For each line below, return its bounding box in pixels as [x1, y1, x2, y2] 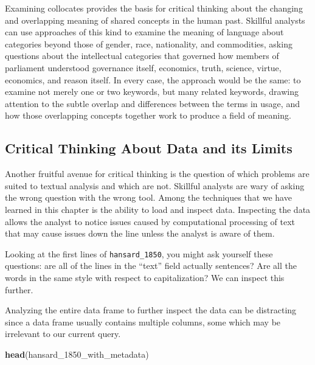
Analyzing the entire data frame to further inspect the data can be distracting [5, 304, 297, 316]
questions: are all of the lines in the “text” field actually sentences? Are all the [5, 259, 297, 272]
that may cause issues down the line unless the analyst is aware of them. [5, 227, 275, 240]
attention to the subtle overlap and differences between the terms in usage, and [5, 97, 300, 109]
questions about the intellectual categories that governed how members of [5, 49, 279, 62]
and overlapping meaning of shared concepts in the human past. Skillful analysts [5, 13, 305, 26]
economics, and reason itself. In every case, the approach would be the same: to [5, 73, 301, 86]
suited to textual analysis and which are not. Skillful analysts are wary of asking [5, 179, 305, 192]
